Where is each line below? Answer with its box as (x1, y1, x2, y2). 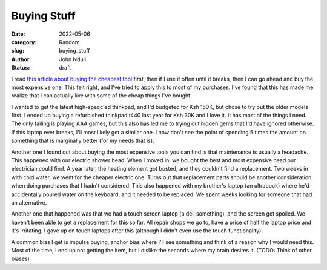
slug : (11, 47, 24, 54)
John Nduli (59, 55, 87, 63)
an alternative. (11, 199, 47, 206)
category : (11, 38, 37, 45)
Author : (11, 55, 31, 63)
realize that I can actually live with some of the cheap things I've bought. (11, 92, 192, 99)
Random (59, 38, 80, 45)
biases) (11, 255, 30, 263)
